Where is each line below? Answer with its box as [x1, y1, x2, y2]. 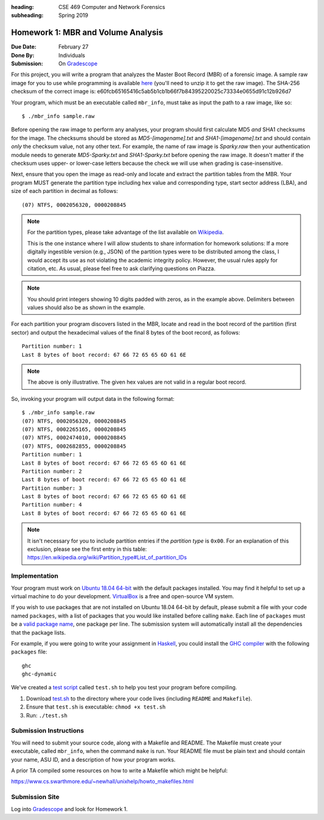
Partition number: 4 [22, 501, 82, 508]
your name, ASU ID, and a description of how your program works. [11, 756, 176, 763]
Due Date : [11, 43, 37, 50]
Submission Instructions [11, 726, 84, 735]
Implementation [11, 572, 59, 580]
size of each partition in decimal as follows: [11, 188, 118, 195]
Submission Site [11, 793, 60, 801]
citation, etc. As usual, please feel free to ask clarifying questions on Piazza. [27, 264, 216, 272]
